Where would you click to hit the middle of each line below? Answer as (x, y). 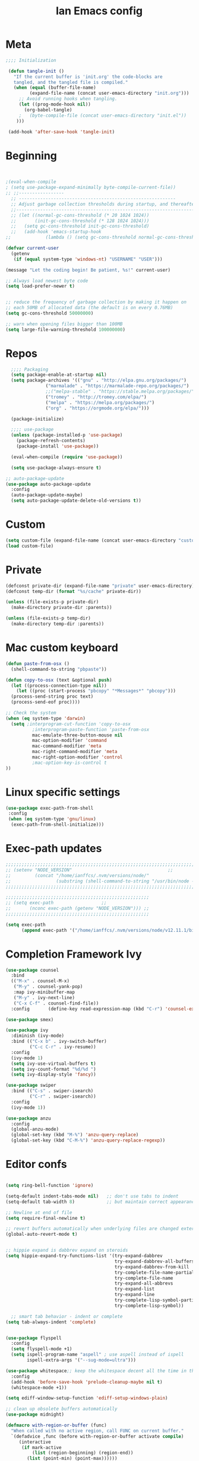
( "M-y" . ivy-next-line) (44, 997)
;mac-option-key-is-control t (70, 763)
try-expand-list (135, 1289)
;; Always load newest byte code (47, 281)
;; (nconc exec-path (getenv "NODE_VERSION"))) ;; (78, 909)
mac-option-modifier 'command (70, 741)
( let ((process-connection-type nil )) (59, 686)
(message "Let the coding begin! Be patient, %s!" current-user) (88, 270)
